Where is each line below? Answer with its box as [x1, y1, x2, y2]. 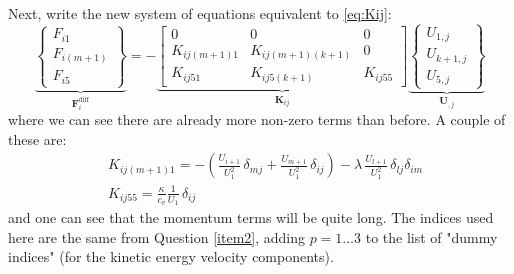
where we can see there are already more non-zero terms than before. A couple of [8, 109, 506, 130]
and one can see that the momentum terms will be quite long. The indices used [8, 207, 494, 228]
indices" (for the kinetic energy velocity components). [8, 246, 334, 267]
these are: [8, 128, 67, 149]
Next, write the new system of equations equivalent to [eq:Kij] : [8, 3, 392, 23]
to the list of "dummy [365, 226, 498, 247]
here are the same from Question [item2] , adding [8, 226, 305, 247]
